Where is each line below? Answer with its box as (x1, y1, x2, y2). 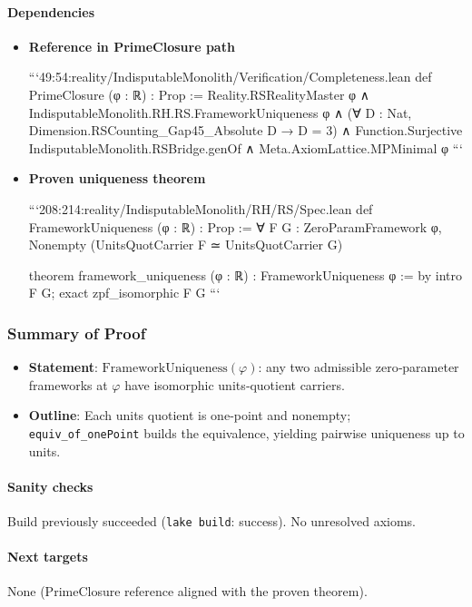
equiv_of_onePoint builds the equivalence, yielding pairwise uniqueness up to (28, 423, 465, 442)
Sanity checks (7, 476, 93, 495)
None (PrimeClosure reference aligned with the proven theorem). (7, 582, 368, 601)
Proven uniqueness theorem (28, 169, 206, 188)
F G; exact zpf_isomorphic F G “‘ (28, 283, 221, 302)
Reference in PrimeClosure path (28, 36, 235, 55)
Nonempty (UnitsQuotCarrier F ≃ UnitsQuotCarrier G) (28, 235, 343, 254)
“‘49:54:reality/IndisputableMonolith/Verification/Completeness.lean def (28, 67, 432, 86)
